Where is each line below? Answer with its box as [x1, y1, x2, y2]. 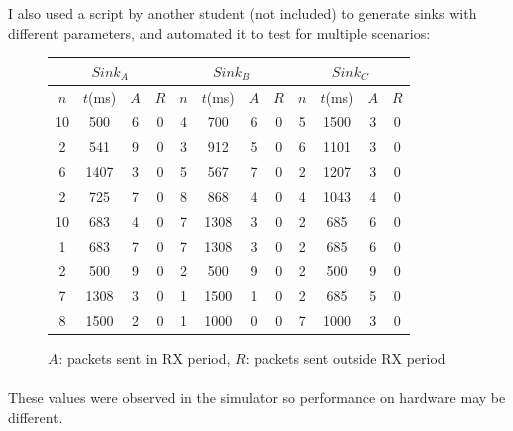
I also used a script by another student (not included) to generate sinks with [8, 3, 477, 23]
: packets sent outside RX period [245, 348, 446, 369]
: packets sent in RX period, [58, 348, 231, 369]
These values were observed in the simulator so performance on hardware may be [8, 387, 506, 408]
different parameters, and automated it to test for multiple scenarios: [8, 22, 431, 43]
